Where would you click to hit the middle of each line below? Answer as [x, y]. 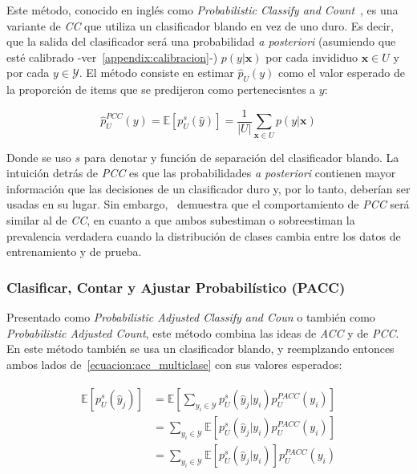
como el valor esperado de [341, 73]
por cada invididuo [312, 57]
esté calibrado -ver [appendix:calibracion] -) [112, 57]
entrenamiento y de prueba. [74, 251]
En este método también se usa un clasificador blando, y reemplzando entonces [200, 348]
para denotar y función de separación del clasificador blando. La [241, 157]
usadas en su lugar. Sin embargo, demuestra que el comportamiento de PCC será [208, 204]
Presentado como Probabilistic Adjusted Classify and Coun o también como [191, 316]
